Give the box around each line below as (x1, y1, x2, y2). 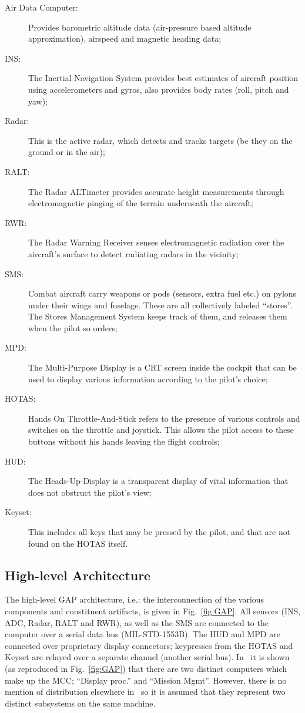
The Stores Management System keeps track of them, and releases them (28, 310, 287, 322)
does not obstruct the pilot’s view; (28, 486, 152, 498)
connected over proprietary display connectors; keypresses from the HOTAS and (5, 639, 293, 651)
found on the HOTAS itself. (28, 537, 128, 549)
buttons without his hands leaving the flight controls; (28, 435, 220, 448)
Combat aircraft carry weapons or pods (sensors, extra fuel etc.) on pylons (28, 287, 297, 300)
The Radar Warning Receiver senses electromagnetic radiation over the (28, 236, 284, 248)
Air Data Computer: (5, 1, 78, 13)
